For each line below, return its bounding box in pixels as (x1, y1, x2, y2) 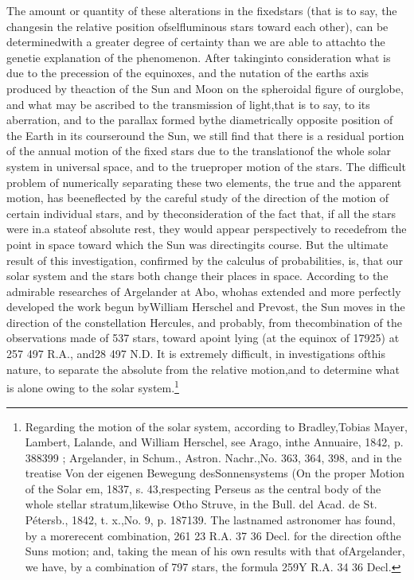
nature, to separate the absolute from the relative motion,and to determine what (6, 360, 400, 377)
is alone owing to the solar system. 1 (6, 377, 179, 395)
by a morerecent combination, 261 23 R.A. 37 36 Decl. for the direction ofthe (25, 527, 401, 543)
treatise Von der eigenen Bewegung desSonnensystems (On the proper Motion (25, 465, 405, 481)
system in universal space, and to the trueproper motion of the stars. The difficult (6, 158, 406, 174)
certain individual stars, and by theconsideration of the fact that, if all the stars (6, 204, 396, 221)
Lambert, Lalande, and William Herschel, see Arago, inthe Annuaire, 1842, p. (25, 434, 404, 450)
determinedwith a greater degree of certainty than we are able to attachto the (6, 33, 385, 50)
